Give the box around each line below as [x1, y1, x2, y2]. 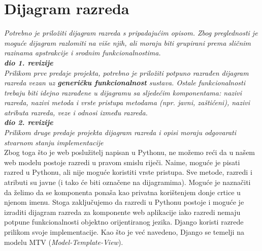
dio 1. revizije [4, 57, 53, 68]
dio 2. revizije [4, 117, 53, 128]
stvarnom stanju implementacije [4, 137, 104, 147]
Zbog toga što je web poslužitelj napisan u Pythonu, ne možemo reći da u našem [4, 147, 255, 158]
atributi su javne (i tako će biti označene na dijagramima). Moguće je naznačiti [4, 177, 251, 187]
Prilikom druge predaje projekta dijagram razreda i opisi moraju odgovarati [4, 127, 237, 138]
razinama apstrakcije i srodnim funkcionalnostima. [4, 47, 161, 58]
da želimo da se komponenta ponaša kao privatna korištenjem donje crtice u [4, 186, 241, 197]
